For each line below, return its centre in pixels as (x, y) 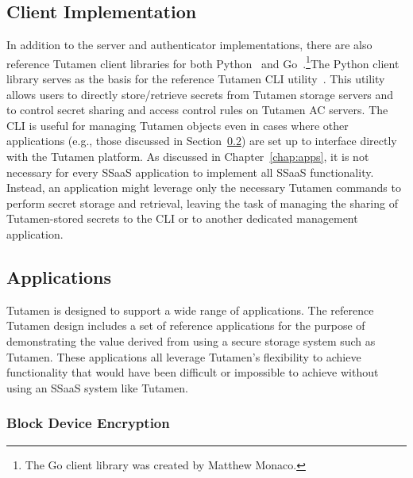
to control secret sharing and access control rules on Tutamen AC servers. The (197, 110)
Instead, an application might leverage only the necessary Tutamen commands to (204, 187)
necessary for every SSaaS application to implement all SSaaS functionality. (190, 172)
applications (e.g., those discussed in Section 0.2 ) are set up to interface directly (202, 141)
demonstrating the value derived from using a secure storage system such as (191, 340)
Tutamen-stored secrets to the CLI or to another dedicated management (182, 218)
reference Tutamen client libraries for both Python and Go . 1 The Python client (203, 62)
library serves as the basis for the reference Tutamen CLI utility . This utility (196, 79)
